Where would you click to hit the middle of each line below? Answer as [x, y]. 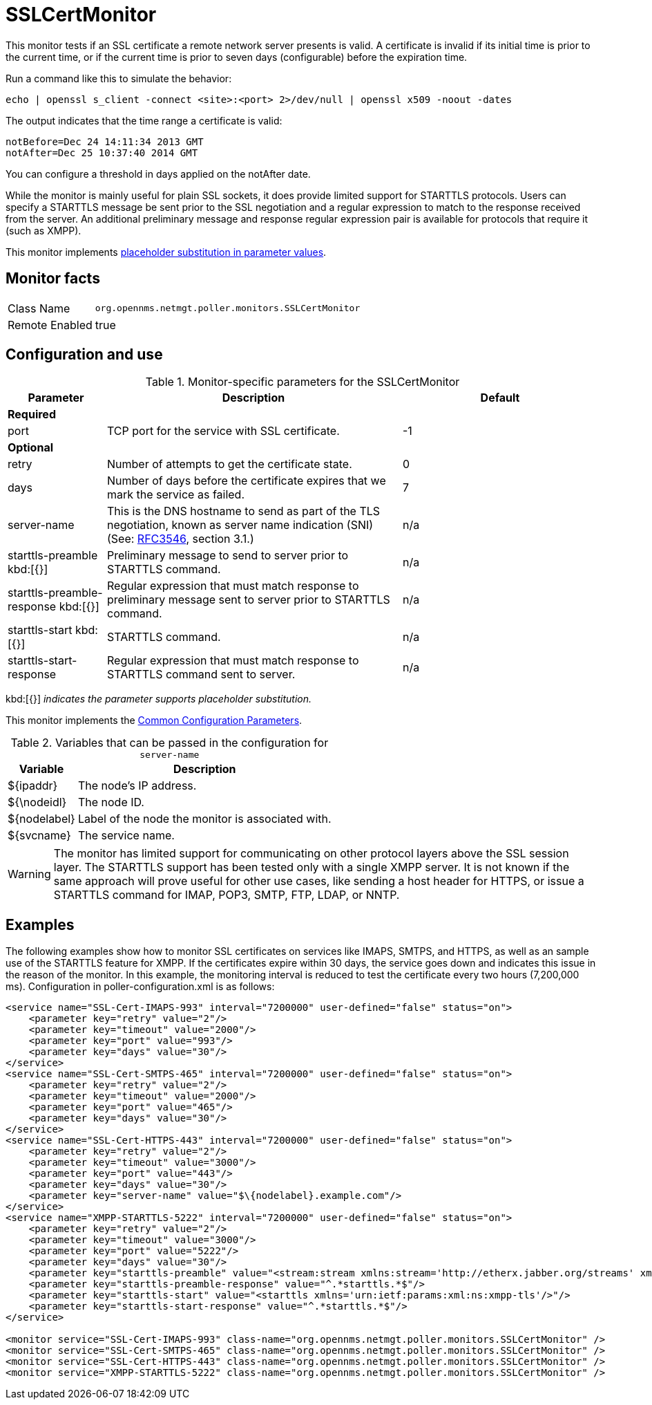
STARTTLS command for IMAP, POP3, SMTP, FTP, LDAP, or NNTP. [227, 895]
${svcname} [39, 836]
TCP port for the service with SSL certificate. [223, 431]
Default [500, 398]
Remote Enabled [50, 325]
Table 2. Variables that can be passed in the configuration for [170, 743]
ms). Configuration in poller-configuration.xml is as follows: [140, 987]
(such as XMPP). [44, 230]
